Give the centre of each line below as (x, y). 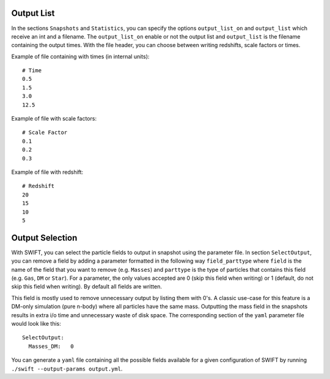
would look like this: (36, 323)
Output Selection (44, 238)
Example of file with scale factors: (54, 119)
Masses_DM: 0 (51, 346)
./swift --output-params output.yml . (67, 369)
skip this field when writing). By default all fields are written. (86, 287)
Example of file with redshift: (47, 172)
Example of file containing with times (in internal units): (80, 56)
